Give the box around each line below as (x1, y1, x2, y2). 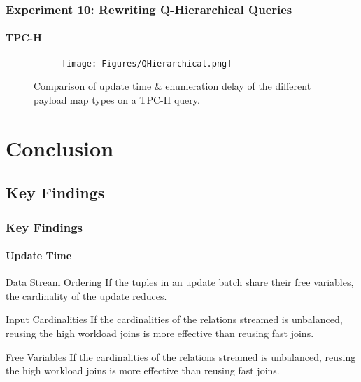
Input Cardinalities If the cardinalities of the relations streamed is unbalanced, (6, 312, 343, 327)
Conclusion (6, 133, 114, 162)
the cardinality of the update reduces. (6, 288, 167, 303)
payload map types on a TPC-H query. (34, 92, 200, 107)
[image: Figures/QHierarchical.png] (62, 58, 232, 69)
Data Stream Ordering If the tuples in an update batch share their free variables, (6, 275, 354, 289)
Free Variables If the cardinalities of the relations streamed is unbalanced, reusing (6, 349, 356, 364)
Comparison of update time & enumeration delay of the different (34, 79, 311, 93)
